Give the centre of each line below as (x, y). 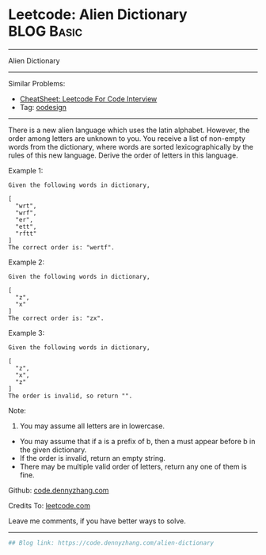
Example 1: (26, 170)
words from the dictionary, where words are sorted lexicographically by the (131, 146)
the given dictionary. (53, 450)
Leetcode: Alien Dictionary (98, 15)
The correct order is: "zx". (56, 318)
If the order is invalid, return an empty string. (93, 458)
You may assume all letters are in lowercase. (92, 426)
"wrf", (26, 213)
